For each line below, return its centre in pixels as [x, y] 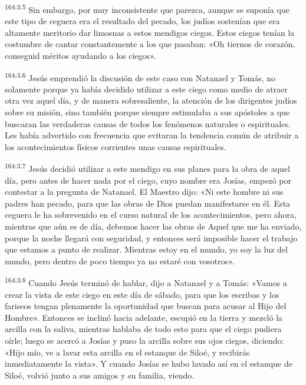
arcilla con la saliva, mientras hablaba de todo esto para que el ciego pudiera [143, 329]
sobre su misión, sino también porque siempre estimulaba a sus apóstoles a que [147, 112]
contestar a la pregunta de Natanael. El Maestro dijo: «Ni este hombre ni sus [144, 192]
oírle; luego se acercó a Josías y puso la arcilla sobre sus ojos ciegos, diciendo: [144, 341]
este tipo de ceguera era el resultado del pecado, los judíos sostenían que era [142, 21]
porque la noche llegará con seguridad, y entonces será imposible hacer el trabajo [151, 238]
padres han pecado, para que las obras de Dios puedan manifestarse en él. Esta [148, 203]
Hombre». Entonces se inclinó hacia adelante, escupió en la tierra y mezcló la [144, 317]
